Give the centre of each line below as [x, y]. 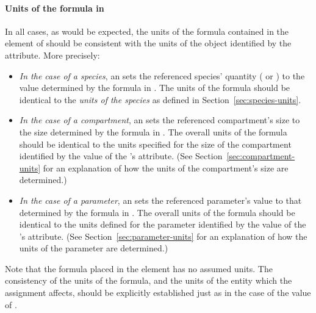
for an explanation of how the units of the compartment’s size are [166, 167]
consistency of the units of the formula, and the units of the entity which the [149, 280]
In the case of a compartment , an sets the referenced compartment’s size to [160, 120]
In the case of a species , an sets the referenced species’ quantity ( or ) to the [162, 75]
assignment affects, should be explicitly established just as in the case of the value [158, 293]
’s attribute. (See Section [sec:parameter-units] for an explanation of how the [163, 236]
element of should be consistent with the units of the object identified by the [148, 43]
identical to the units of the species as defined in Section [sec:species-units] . [160, 99]
